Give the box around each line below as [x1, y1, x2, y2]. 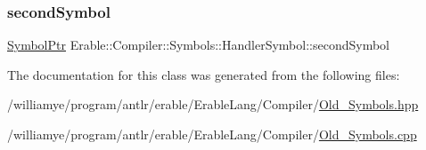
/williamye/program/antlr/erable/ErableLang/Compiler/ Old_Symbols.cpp [7, 125, 417, 143]
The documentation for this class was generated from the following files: [7, 65, 400, 83]
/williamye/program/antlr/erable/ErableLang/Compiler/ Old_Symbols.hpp [7, 95, 419, 114]
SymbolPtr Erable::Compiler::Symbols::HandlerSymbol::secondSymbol [7, 36, 389, 54]
